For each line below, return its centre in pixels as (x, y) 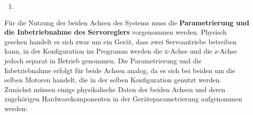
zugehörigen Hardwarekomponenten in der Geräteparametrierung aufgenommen (123, 99)
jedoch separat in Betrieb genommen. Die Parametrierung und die (103, 60)
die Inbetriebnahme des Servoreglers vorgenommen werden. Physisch (116, 32)
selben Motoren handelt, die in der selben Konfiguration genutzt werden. (113, 80)
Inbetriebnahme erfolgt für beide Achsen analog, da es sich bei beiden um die (120, 70)
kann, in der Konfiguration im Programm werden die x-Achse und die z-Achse (121, 51)
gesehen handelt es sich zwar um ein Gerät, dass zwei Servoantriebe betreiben (121, 41)
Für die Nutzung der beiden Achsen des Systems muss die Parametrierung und (127, 22)
